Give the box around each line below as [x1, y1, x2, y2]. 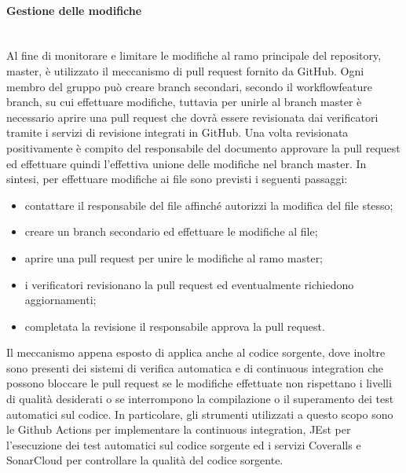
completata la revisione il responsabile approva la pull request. [24, 317, 325, 334]
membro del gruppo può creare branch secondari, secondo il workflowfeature [6, 78, 372, 94]
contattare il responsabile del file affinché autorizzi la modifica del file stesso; [24, 196, 393, 213]
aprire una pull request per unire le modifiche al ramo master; [24, 249, 324, 266]
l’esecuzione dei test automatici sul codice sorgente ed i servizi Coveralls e [6, 436, 361, 453]
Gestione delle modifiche [6, 2, 142, 18]
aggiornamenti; [24, 291, 97, 308]
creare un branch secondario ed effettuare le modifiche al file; [24, 223, 318, 240]
